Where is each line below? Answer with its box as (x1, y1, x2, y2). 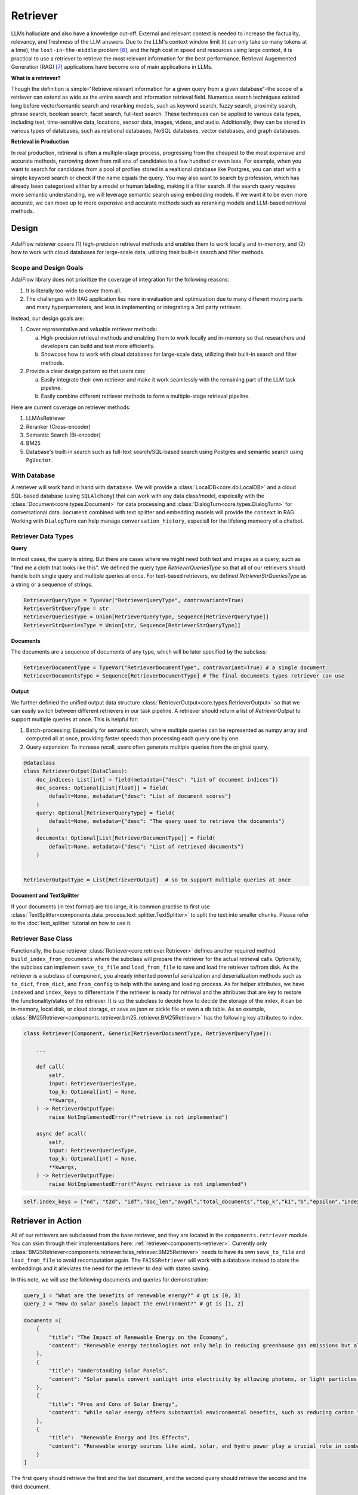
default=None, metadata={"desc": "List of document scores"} (48, 793, 232, 800)
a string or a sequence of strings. (11, 581, 93, 588)
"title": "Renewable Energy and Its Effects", (48, 1434, 191, 1441)
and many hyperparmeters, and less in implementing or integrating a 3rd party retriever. (26, 304, 242, 311)
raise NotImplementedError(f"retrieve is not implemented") (48, 1113, 229, 1121)
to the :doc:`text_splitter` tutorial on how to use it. (11, 920, 132, 927)
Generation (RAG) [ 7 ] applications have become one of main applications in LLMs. (11, 63, 213, 71)
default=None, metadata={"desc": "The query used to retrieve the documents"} (48, 818, 285, 825)
